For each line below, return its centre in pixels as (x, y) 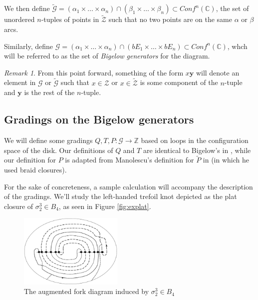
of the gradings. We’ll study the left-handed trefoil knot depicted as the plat (121, 196)
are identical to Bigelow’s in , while (197, 150)
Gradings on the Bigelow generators (99, 119)
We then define (27, 8)
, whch (237, 46)
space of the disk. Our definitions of (59, 150)
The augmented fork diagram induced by (87, 291)
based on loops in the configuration (195, 140)
